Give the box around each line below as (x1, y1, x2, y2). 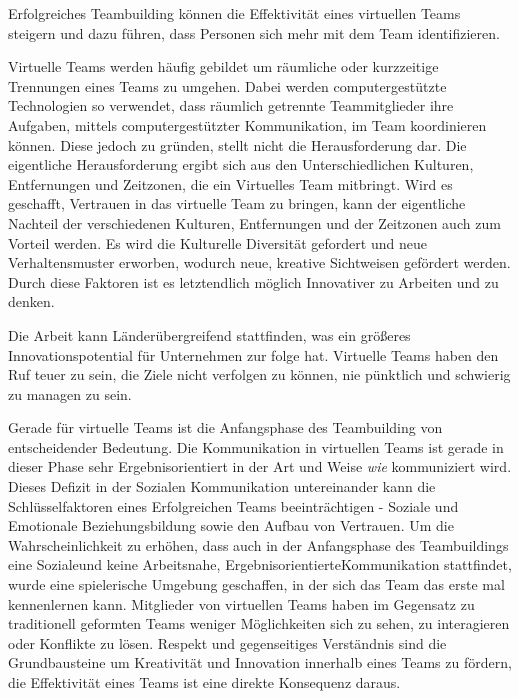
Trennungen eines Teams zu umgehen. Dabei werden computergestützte (8, 75, 447, 96)
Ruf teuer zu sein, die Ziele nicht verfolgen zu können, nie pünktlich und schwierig (8, 364, 511, 385)
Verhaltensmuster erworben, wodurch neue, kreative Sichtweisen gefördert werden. (8, 252, 511, 273)
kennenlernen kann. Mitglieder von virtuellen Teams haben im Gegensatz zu (8, 593, 475, 614)
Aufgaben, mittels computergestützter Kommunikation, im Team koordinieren (8, 114, 487, 135)
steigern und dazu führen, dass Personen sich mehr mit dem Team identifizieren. (8, 22, 500, 43)
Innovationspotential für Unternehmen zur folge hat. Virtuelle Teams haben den (8, 344, 499, 365)
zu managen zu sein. (8, 383, 132, 404)
